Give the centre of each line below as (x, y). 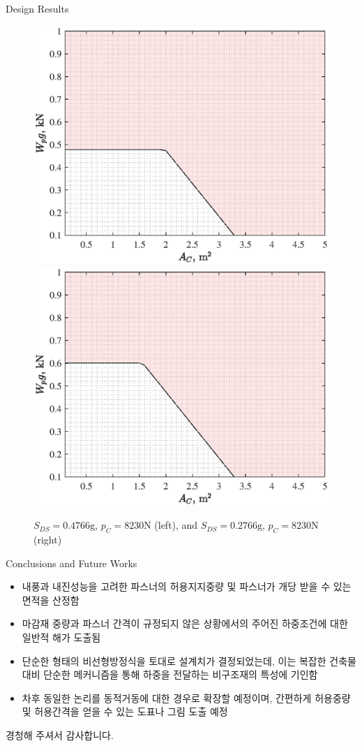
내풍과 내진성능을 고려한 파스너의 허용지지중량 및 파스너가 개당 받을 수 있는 (187, 586)
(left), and (176, 525)
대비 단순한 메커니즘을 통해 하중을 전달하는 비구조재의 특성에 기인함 (170, 674)
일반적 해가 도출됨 (61, 637)
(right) (48, 539)
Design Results (37, 8)
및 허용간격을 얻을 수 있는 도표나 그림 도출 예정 (125, 711)
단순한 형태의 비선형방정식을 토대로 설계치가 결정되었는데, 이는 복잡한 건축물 (189, 660)
